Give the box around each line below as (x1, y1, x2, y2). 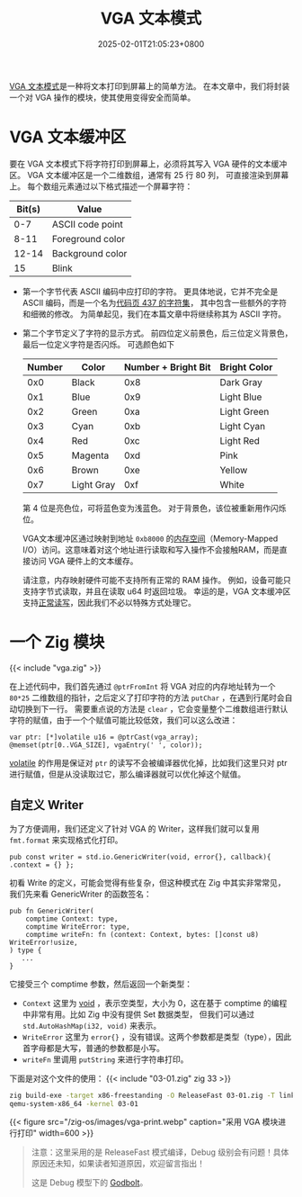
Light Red (219, 434, 261, 446)
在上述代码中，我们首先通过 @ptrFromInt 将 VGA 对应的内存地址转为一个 (9, 680, 276, 691)
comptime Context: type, (25, 914, 119, 923)
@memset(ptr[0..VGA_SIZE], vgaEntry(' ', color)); (9, 740, 203, 750)
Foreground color (51, 232, 126, 245)
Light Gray (71, 478, 116, 490)
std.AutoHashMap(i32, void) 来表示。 (22, 1020, 162, 1030)
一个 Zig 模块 (9, 632, 105, 652)
